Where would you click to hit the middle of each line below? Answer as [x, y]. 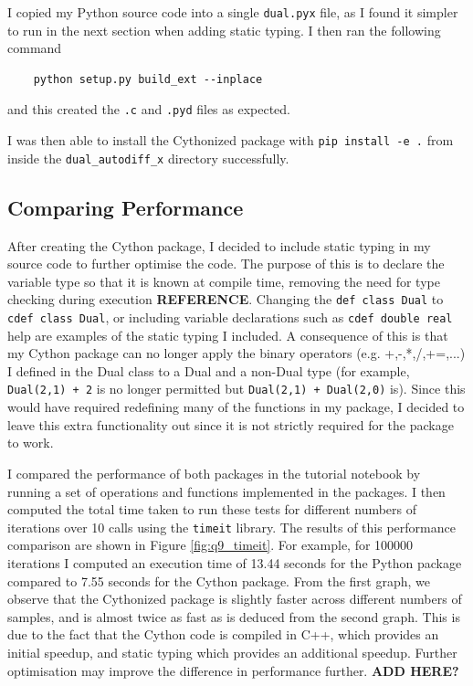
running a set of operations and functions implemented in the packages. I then [226, 491]
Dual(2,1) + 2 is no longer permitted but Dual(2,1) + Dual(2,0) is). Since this [236, 389]
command [35, 48]
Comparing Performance [126, 207]
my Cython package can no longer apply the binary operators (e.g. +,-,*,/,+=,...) [236, 353]
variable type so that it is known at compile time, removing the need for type [224, 281]
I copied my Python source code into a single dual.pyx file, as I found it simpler [233, 12]
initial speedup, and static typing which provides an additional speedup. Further [232, 652]
